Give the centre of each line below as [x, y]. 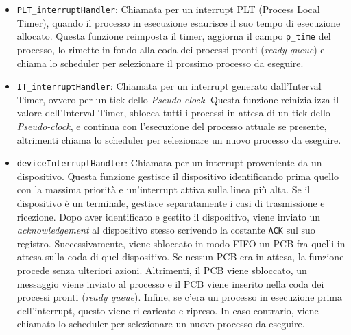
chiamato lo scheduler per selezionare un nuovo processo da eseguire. [161, 324]
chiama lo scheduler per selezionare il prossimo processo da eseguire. [160, 63]
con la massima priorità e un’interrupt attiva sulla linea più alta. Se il [164, 189]
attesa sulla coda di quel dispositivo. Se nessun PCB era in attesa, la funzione [180, 257]
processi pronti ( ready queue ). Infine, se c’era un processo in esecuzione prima [179, 297]
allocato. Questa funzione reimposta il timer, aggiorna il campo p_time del [174, 36]
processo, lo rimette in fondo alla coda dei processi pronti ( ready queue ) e [171, 49]
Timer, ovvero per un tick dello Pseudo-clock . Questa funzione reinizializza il [178, 99]
